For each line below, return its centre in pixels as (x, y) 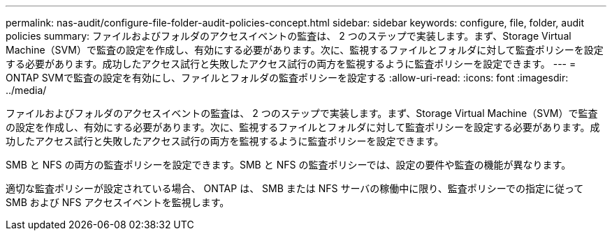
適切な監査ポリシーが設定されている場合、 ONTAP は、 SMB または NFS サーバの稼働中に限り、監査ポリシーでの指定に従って (295, 188)
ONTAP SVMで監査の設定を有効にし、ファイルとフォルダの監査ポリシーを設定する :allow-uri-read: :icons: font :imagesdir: (287, 78)
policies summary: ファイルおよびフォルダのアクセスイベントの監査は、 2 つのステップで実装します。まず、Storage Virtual (289, 36)
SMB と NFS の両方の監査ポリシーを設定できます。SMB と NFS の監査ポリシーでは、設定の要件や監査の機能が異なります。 (289, 165)
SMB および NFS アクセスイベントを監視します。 (118, 202)
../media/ (26, 90)
